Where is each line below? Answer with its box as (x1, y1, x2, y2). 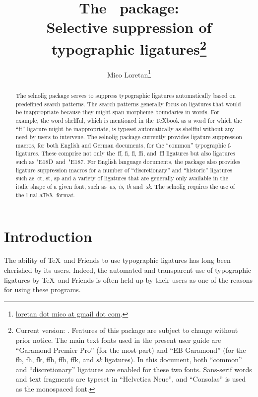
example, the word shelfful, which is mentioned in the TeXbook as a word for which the (15, 116, 242, 124)
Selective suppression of (46, 17, 212, 37)
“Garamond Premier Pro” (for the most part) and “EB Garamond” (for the (15, 344, 246, 355)
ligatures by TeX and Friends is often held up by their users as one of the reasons (4, 274, 253, 285)
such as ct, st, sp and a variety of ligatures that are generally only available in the (15, 174, 228, 182)
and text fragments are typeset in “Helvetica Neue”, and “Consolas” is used (15, 374, 246, 384)
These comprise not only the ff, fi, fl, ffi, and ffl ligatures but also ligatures (41, 149, 235, 158)
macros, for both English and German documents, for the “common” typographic (15, 141, 226, 149)
